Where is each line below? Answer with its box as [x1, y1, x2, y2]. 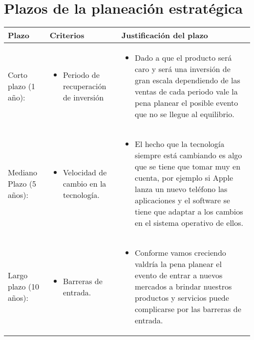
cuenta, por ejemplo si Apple [134, 172, 233, 184]
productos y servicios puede [134, 292, 229, 304]
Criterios [49, 29, 85, 41]
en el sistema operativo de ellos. [134, 217, 244, 229]
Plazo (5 [8, 177, 37, 189]
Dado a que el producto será [134, 52, 232, 64]
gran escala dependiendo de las [134, 74, 240, 86]
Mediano [8, 166, 38, 178]
